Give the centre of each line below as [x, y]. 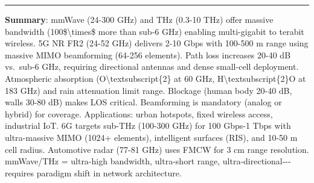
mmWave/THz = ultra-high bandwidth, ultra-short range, [113, 161]
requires [19, 172]
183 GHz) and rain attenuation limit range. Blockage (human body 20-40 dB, [149, 90]
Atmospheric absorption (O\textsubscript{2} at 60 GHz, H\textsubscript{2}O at [155, 78]
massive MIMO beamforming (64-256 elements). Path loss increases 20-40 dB [148, 54]
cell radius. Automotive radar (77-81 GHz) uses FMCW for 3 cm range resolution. [157, 149]
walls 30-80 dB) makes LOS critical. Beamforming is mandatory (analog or [143, 102]
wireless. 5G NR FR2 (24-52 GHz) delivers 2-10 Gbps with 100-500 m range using [157, 43]
